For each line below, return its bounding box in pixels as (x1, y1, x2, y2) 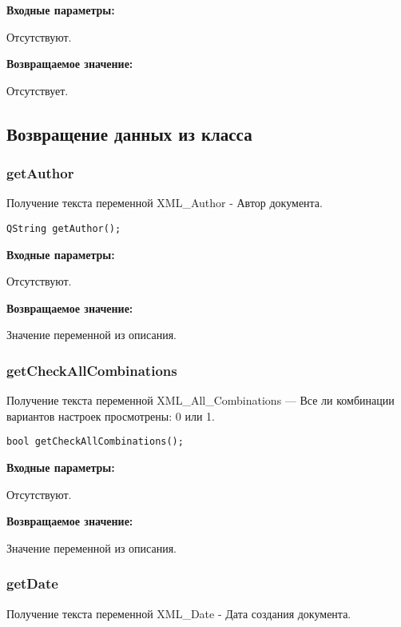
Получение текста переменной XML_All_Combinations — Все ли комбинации (6, 392, 395, 409)
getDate (6, 573, 58, 593)
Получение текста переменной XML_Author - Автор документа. (6, 194, 323, 211)
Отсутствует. (6, 82, 69, 98)
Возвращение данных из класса (6, 121, 252, 146)
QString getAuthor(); (6, 222, 121, 234)
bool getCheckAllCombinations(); (6, 436, 184, 448)
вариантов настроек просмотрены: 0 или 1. (6, 407, 215, 424)
